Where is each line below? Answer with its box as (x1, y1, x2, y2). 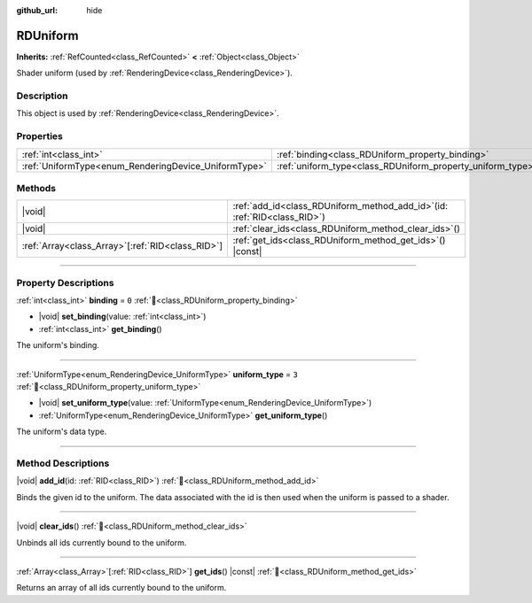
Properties (16, 130, 64, 143)
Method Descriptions (16, 457, 110, 469)
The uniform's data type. (16, 426, 107, 437)
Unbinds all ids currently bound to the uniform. (16, 537, 187, 548)
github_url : (16, 5, 58, 15)
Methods (16, 182, 57, 194)
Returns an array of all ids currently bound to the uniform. (16, 583, 227, 593)
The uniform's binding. (16, 340, 99, 351)
